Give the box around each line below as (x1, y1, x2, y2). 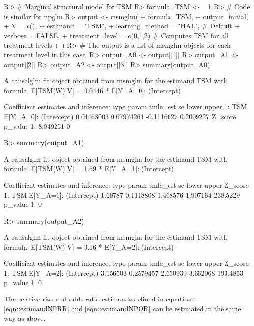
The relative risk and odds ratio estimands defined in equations (4, 294, 195, 304)
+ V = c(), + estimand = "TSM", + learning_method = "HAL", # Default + (4, 21, 240, 31)
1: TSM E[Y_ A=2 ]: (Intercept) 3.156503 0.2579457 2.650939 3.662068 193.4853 (4, 268, 244, 278)
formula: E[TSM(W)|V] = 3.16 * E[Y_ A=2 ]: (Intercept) (4, 241, 174, 251)
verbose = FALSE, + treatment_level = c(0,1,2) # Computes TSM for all (4, 30, 229, 40)
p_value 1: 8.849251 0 (4, 121, 70, 131)
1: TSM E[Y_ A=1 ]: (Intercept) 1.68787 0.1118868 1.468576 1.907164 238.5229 (4, 189, 240, 200)
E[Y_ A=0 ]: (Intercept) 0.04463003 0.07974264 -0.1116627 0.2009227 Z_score (4, 111, 236, 121)
